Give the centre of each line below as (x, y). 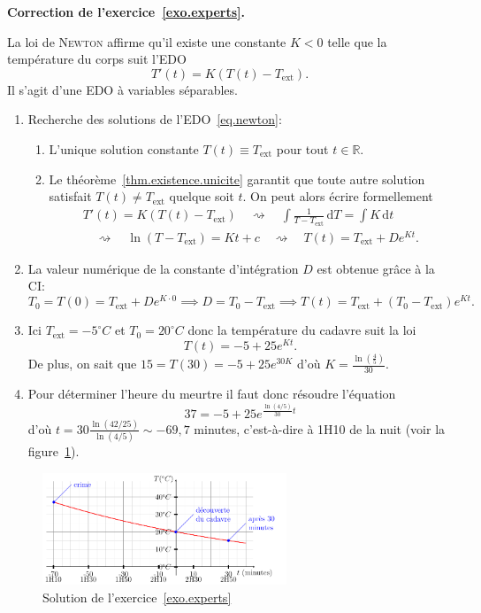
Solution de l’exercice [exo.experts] (137, 597)
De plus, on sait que (82, 364)
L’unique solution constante (124, 148)
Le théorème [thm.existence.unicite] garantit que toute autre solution (237, 178)
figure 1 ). (53, 451)
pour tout (302, 148)
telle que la (357, 41)
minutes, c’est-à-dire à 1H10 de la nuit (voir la (320, 428)
